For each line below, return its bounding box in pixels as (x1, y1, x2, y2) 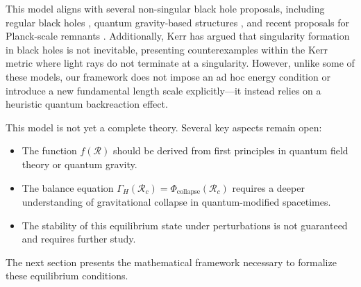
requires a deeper (232, 180, 305, 195)
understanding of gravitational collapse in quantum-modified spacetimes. (22, 194, 331, 208)
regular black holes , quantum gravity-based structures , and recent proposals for (6, 15, 350, 29)
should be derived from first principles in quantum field (112, 143, 349, 158)
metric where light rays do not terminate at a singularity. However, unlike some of (6, 56, 355, 70)
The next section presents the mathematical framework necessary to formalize (6, 254, 337, 269)
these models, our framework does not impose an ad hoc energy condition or (6, 69, 330, 83)
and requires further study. (22, 231, 136, 246)
